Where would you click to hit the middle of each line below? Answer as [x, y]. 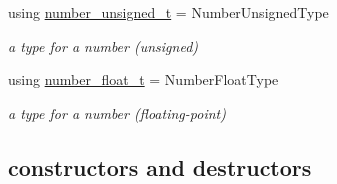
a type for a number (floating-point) [117, 112]
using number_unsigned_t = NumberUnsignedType [168, 12]
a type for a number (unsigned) [103, 45]
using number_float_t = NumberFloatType [143, 79]
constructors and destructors [160, 166]
